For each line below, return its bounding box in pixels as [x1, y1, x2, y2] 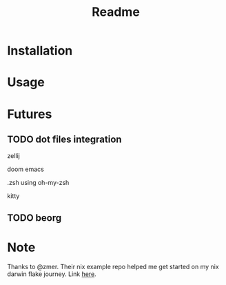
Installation [7, 43, 73, 59]
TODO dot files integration [7, 133, 122, 145]
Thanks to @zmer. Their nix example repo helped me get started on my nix [7, 262, 219, 271]
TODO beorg [7, 212, 62, 224]
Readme [92, 4, 140, 20]
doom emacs [7, 165, 45, 173]
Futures [7, 106, 52, 121]
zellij [7, 152, 21, 160]
